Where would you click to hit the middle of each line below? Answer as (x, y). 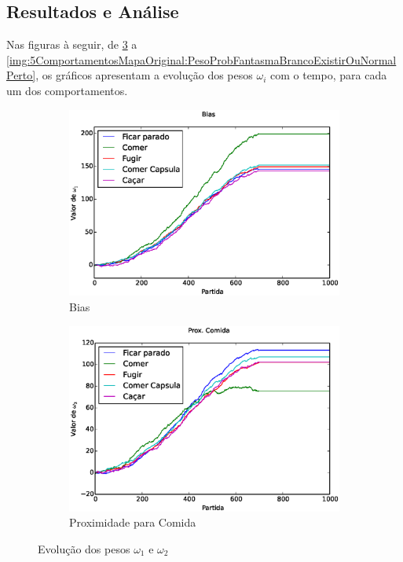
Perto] (21, 75)
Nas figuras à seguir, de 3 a (72, 44)
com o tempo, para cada (329, 75)
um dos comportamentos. (67, 90)
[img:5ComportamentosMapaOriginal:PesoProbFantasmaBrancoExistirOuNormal (201, 59)
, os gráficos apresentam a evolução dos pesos (144, 75)
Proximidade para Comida (133, 522)
